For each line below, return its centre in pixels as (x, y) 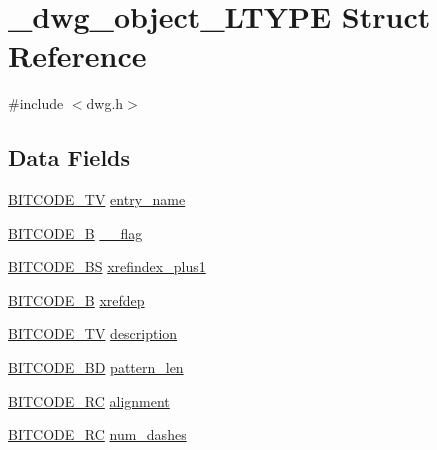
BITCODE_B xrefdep (76, 299)
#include (36, 103)
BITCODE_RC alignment (89, 400)
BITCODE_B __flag (75, 232)
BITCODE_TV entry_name (97, 199)
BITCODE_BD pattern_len (96, 367)
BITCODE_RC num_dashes (97, 434)
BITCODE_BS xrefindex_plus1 (107, 266)
